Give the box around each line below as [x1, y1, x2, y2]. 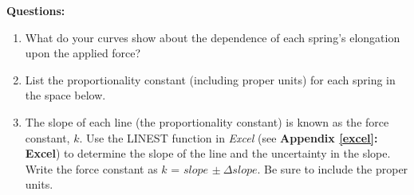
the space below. [25, 87, 106, 103]
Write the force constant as [25, 160, 158, 177]
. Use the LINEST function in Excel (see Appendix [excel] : [79, 129, 378, 146]
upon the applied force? [25, 45, 141, 61]
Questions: [6, 2, 65, 18]
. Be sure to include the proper [257, 160, 408, 177]
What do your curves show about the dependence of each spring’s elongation [25, 29, 400, 45]
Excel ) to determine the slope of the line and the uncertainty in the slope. [25, 145, 391, 162]
